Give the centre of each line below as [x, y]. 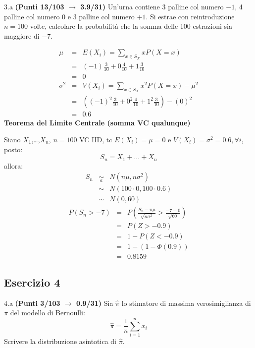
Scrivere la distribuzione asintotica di [60, 341]
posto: [13, 149]
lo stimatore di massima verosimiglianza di [186, 303]
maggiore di [22, 35]
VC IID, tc [96, 139]
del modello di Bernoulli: [48, 313]
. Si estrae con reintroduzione [190, 16]
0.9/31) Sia [95, 303]
